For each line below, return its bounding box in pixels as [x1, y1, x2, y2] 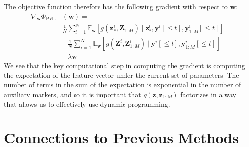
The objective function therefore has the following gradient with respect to [4, 1, 228, 11]
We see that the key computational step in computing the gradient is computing [4, 60, 245, 71]
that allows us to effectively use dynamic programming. [4, 98, 170, 109]
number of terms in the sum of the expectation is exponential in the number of [4, 79, 241, 90]
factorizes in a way [180, 89, 236, 99]
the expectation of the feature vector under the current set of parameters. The [4, 70, 239, 80]
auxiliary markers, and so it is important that [4, 89, 141, 99]
